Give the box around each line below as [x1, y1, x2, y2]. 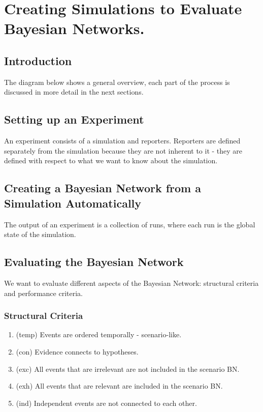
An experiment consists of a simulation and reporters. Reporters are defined [4, 135, 241, 146]
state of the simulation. [4, 229, 76, 240]
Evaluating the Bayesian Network [4, 254, 184, 270]
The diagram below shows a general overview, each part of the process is [4, 76, 230, 87]
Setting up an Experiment [4, 111, 144, 127]
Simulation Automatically [4, 195, 142, 211]
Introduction [4, 52, 72, 68]
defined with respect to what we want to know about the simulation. [4, 155, 218, 166]
